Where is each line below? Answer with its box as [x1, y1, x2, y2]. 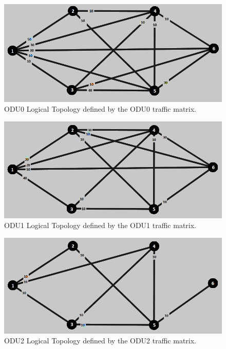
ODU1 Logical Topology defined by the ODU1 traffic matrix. [4, 220, 197, 231]
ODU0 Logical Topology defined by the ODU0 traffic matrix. [4, 104, 197, 114]
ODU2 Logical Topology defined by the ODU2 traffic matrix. [4, 335, 197, 346]
